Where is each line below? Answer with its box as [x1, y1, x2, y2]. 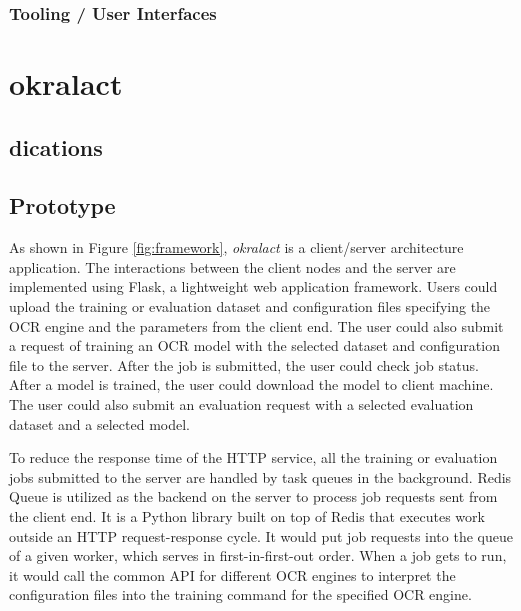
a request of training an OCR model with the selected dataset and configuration [9, 335, 500, 356]
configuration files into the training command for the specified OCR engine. [9, 584, 472, 605]
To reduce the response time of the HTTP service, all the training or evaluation [9, 447, 498, 468]
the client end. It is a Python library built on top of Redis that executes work [9, 505, 485, 526]
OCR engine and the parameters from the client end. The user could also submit [9, 315, 504, 336]
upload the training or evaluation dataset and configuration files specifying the [9, 295, 491, 316]
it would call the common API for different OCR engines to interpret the [9, 564, 456, 585]
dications [9, 131, 103, 162]
